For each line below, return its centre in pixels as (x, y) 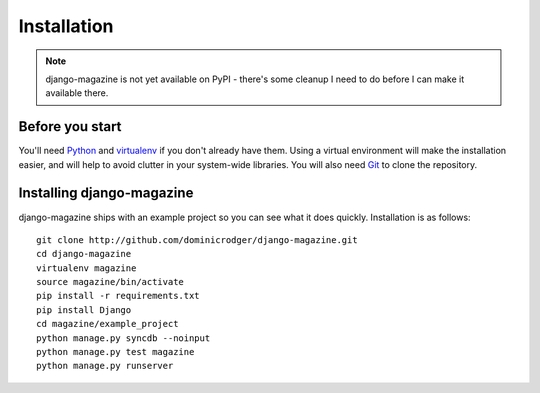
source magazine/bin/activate (110, 282)
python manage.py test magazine (115, 352)
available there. (77, 93)
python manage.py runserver (105, 366)
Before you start (70, 126)
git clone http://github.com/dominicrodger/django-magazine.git (197, 239)
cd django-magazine (84, 254)
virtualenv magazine (86, 268)
